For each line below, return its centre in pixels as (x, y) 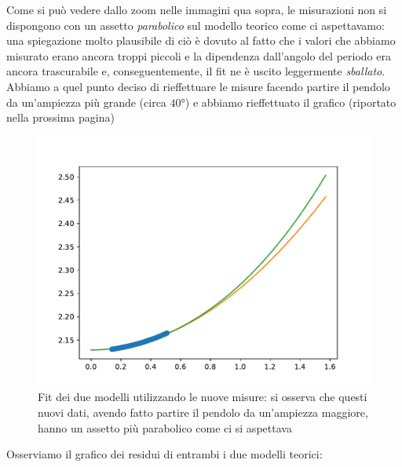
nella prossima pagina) (60, 117)
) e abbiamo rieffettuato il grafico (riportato (291, 102)
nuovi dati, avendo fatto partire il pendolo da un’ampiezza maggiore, (203, 412)
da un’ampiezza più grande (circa (86, 102)
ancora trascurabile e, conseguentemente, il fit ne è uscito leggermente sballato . (196, 71)
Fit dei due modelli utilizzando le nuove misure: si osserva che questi (203, 397)
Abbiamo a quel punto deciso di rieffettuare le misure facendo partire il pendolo (198, 86)
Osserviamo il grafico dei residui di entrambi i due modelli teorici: (164, 454)
